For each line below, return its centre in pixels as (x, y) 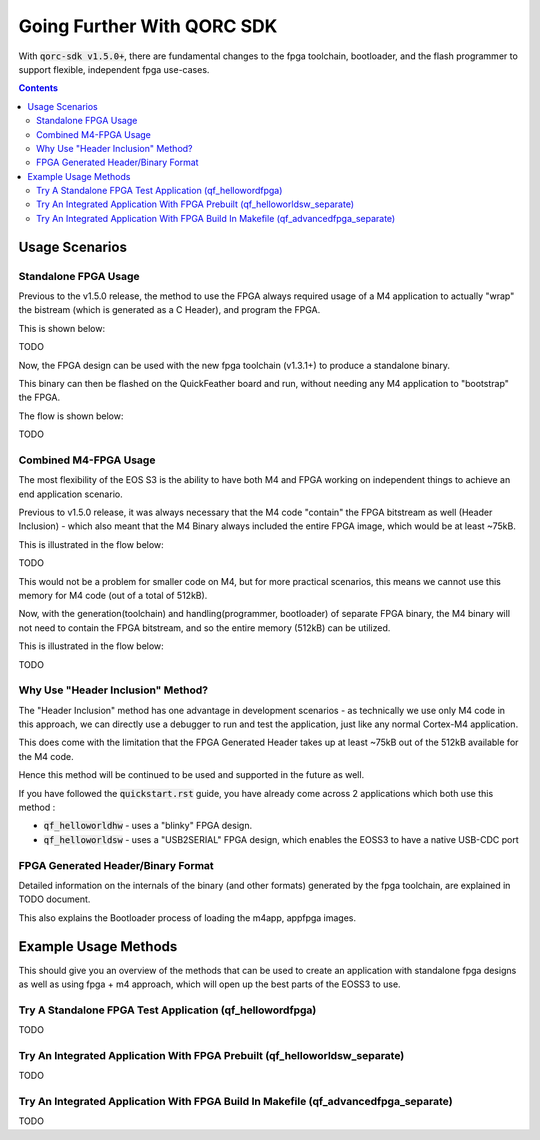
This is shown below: (61, 328)
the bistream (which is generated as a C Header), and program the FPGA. (169, 310)
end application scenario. (71, 494)
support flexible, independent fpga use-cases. (114, 69)
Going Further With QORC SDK (148, 26)
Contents (38, 88)
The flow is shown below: (71, 416)
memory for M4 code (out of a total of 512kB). (113, 595)
